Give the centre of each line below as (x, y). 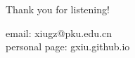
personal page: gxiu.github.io (68, 46)
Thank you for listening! (58, 9)
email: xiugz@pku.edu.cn (59, 32)
